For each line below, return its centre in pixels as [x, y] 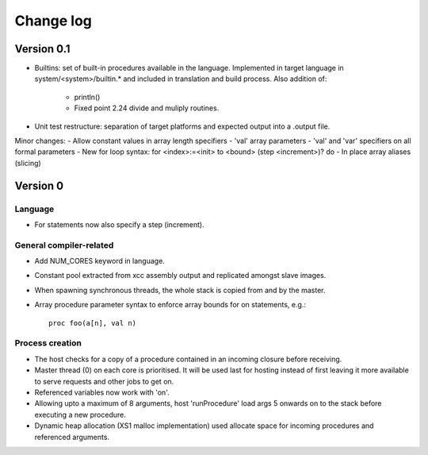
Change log [53, 21]
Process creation [48, 343]
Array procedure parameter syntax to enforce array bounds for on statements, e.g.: [170, 305]
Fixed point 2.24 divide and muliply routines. [147, 108]
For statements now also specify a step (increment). [120, 224]
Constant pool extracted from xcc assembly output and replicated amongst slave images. [180, 276]
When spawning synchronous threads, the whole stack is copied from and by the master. [180, 290]
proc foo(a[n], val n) [93, 323]
